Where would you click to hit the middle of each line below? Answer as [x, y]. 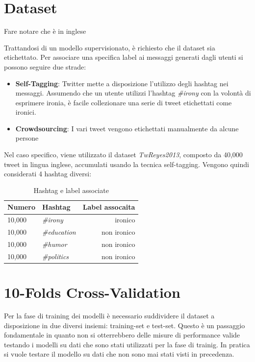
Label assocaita [109, 207]
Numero [22, 207]
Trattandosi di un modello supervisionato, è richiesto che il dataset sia [110, 47]
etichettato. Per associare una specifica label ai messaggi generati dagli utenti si [124, 57]
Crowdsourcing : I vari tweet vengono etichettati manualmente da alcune [127, 128]
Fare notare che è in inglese [45, 31]
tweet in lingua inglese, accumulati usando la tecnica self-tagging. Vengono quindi [127, 164]
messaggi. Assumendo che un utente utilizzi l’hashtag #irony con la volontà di [133, 93]
